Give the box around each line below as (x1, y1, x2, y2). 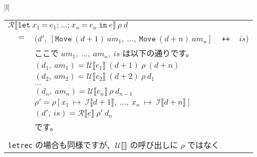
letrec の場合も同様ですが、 (8, 139, 115, 151)
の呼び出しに (130, 139, 178, 151)
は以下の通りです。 (122, 47, 194, 59)
